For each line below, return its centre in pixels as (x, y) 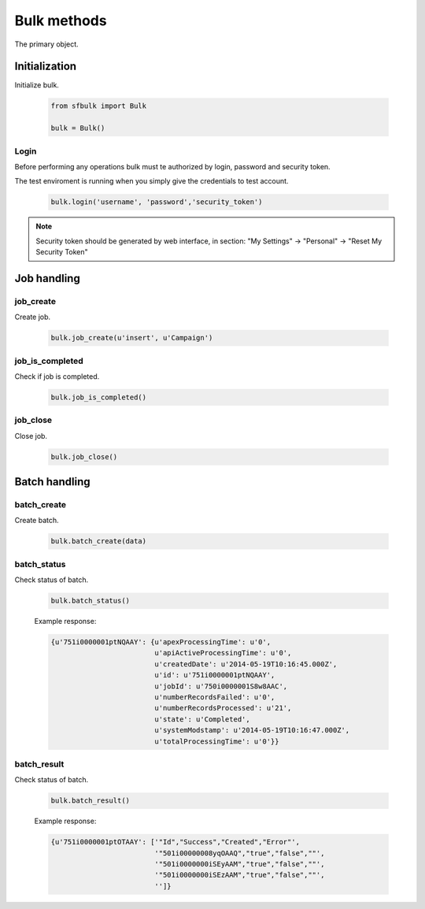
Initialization (46, 67)
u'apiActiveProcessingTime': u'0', (223, 653)
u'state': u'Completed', (203, 719)
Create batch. (37, 521)
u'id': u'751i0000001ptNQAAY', (215, 675)
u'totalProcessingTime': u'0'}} (217, 741)
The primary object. (46, 44)
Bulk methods (61, 20)
